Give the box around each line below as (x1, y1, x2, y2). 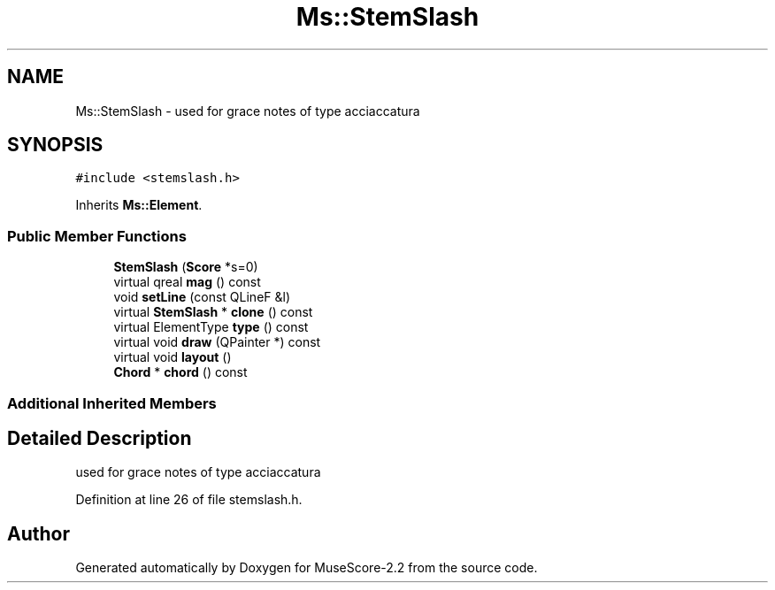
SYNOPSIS (7, 134, 104, 157)
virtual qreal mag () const (113, 274, 261, 290)
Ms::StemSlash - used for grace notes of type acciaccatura (75, 103, 420, 119)
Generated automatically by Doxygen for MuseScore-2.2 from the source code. (75, 560, 538, 576)
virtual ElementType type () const (113, 319, 309, 335)
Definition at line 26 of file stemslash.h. (75, 492, 303, 508)
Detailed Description (7, 426, 192, 449)
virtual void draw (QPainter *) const (113, 334, 321, 350)
